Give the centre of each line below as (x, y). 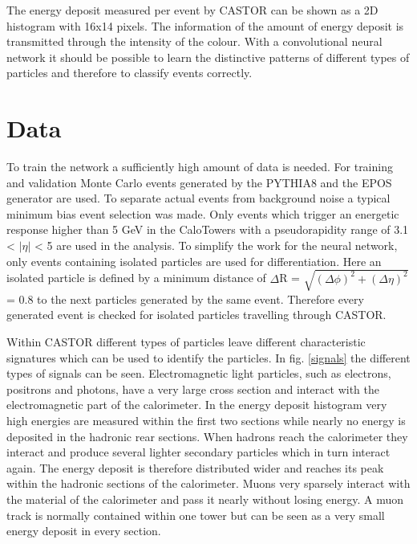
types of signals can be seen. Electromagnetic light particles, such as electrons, (199, 373)
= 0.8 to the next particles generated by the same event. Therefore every (185, 299)
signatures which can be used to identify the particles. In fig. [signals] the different (208, 357)
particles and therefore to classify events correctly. (130, 73)
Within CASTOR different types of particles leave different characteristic (186, 341)
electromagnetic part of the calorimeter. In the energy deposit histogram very (197, 405)
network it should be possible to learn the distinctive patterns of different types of (208, 57)
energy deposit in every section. (84, 531)
